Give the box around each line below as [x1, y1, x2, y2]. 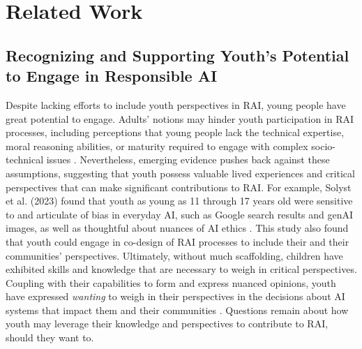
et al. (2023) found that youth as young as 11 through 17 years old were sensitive [6, 193, 353, 208]
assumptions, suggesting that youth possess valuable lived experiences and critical [6, 165, 355, 180]
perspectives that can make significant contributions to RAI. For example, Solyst [6, 179, 352, 194]
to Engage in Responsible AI [6, 65, 218, 87]
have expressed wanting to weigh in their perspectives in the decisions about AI [6, 289, 345, 304]
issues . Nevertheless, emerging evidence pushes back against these [46, 152, 330, 167]
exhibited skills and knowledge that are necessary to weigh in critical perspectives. [6, 262, 357, 276]
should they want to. [6, 330, 94, 345]
